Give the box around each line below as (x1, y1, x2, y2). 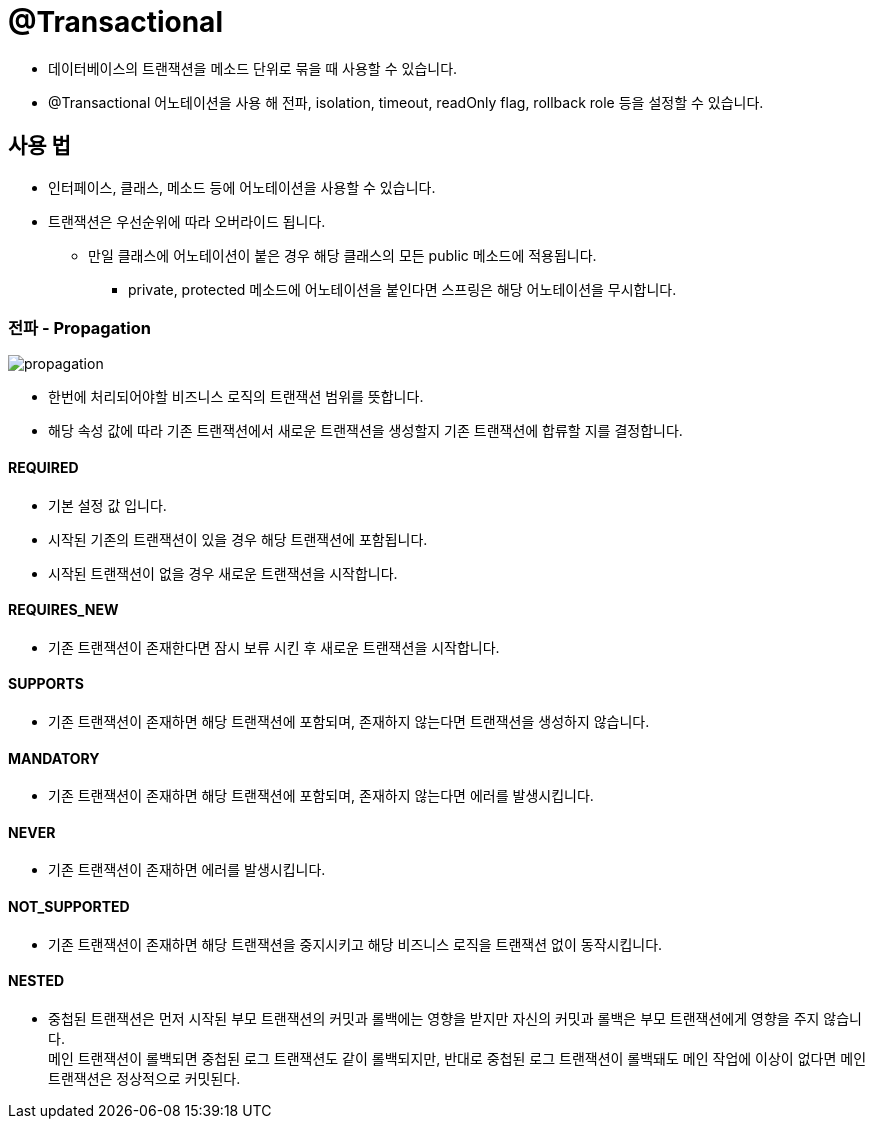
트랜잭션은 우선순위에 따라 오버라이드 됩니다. (48, 212, 326, 230)
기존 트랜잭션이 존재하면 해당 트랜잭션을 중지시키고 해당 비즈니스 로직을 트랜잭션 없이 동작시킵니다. (48, 935, 663, 953)
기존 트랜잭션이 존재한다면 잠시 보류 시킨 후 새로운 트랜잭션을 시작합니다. (48, 638, 500, 656)
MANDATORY (8, 749, 100, 767)
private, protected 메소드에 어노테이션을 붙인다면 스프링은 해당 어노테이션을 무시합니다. (128, 280, 677, 298)
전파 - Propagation (8, 317, 151, 338)
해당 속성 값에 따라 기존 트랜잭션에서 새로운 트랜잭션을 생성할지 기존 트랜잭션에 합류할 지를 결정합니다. (48, 422, 683, 440)
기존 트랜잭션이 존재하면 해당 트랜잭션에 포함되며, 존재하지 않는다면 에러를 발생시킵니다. (48, 787, 594, 805)
